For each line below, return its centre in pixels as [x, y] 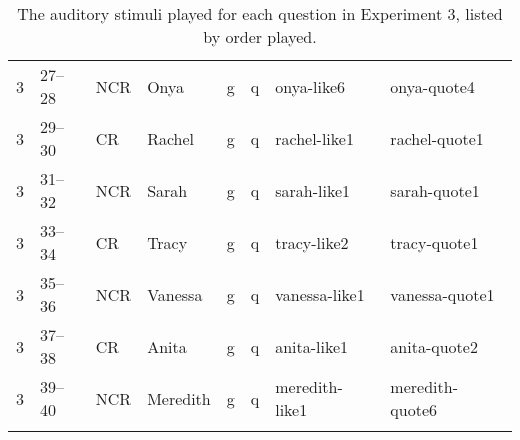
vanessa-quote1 [442, 294]
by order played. [260, 36]
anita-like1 [312, 346]
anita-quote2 [434, 346]
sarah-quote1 [435, 190]
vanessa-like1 [320, 294]
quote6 [414, 409]
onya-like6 [310, 86]
